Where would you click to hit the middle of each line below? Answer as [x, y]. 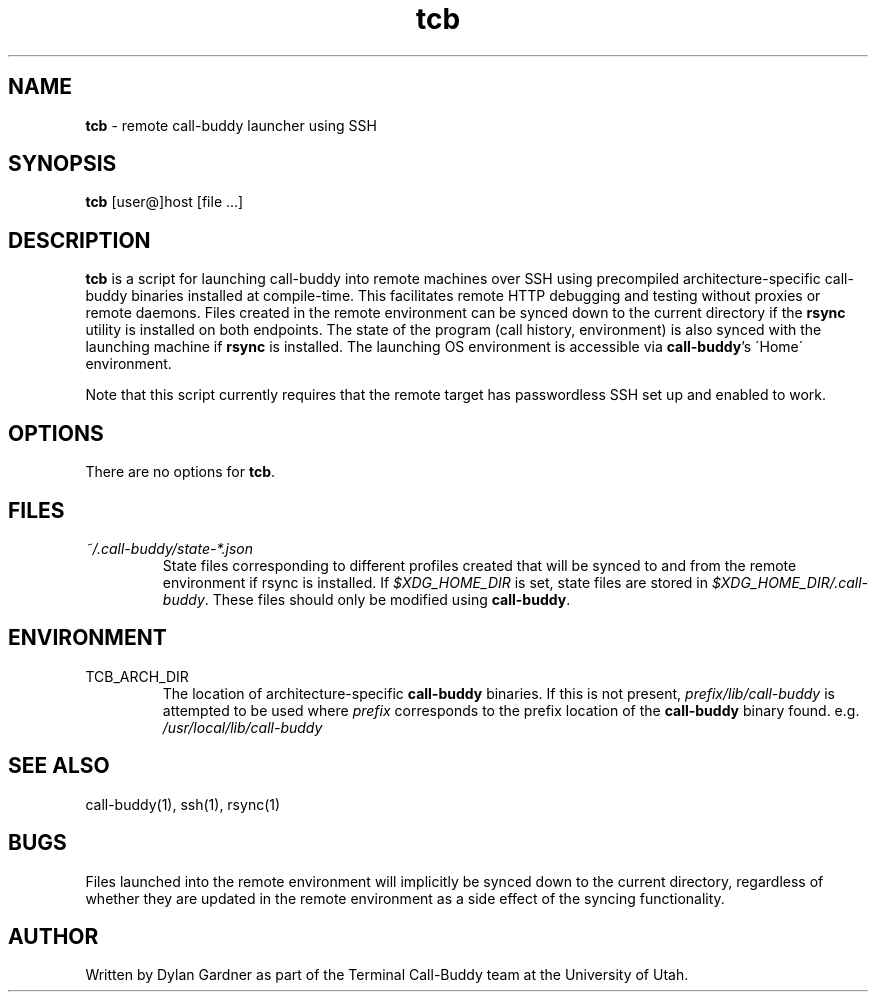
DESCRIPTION [79, 240]
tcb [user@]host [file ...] [164, 202]
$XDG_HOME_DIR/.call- [790, 582]
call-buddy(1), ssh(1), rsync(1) [183, 804]
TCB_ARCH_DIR [137, 676]
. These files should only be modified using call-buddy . [387, 599]
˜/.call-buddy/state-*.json [169, 548]
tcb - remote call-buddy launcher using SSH [231, 125]
